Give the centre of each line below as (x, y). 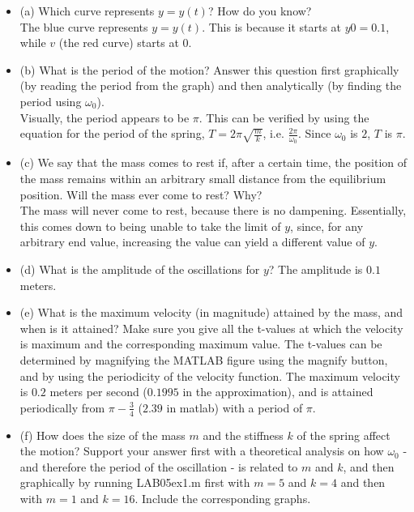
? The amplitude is (316, 269)
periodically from (62, 407)
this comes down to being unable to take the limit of (150, 226)
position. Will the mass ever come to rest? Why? (141, 194)
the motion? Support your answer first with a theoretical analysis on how (202, 451)
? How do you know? (260, 11)
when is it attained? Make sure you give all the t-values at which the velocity (211, 328)
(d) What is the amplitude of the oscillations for (140, 269)
